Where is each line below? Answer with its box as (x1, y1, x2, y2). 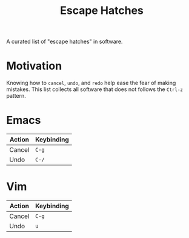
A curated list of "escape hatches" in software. (6, 38, 123, 46)
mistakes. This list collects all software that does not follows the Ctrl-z (6, 86, 184, 93)
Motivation (6, 59, 62, 73)
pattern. (6, 92, 26, 100)
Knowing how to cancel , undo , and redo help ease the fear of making (6, 80, 176, 87)
